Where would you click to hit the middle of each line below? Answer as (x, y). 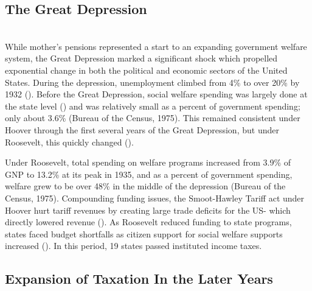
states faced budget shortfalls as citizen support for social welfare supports (144, 233)
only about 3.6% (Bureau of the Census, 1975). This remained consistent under (153, 118)
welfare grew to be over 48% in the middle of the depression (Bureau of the (145, 186)
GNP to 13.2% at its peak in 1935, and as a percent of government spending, (149, 174)
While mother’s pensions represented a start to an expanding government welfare (156, 46)
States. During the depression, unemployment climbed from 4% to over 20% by (152, 82)
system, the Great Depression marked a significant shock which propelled (141, 58)
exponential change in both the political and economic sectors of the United (146, 70)
